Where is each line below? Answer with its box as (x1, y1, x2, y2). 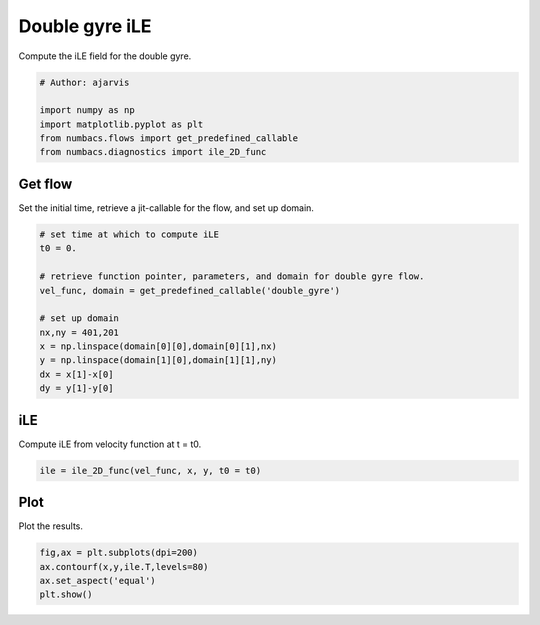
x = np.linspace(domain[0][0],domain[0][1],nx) (39, 341, 277, 352)
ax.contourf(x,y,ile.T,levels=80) (39, 561, 209, 572)
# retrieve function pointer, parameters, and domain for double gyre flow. (39, 271, 425, 282)
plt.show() (39, 589, 93, 600)
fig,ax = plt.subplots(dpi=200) (39, 547, 199, 559)
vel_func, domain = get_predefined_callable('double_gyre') (39, 285, 341, 296)
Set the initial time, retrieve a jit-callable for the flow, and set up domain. (18, 201, 315, 214)
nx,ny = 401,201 (39, 326, 120, 338)
